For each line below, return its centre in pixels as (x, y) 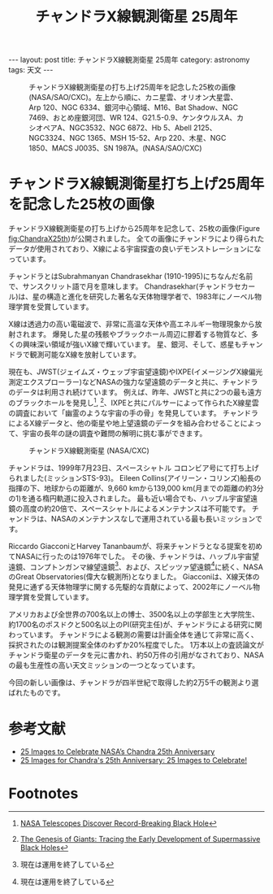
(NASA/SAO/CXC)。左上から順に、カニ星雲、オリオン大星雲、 (133, 98)
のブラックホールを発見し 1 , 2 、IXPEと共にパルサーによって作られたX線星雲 (134, 402)
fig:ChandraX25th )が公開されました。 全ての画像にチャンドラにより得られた (136, 239)
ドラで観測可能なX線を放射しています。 (74, 355)
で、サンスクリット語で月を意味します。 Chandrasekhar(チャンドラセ (125, 286)
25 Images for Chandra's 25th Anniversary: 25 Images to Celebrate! (134, 761)
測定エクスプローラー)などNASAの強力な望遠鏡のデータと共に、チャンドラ (133, 382)
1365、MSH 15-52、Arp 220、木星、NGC (157, 138)
